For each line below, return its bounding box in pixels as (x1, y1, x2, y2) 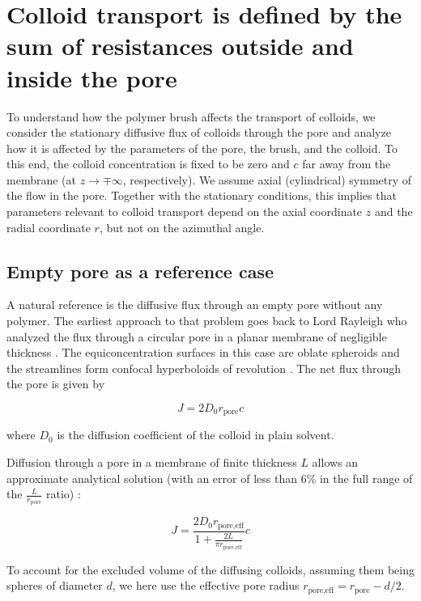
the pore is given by (6, 375, 105, 392)
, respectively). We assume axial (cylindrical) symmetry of (122, 171, 412, 188)
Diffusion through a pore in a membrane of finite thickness (6, 454, 297, 471)
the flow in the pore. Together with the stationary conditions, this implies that (6, 187, 397, 204)
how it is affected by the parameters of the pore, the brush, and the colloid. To (6, 139, 398, 156)
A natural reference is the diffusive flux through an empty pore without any (6, 296, 383, 313)
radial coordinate (6, 218, 91, 235)
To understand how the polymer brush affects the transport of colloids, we (6, 108, 376, 125)
